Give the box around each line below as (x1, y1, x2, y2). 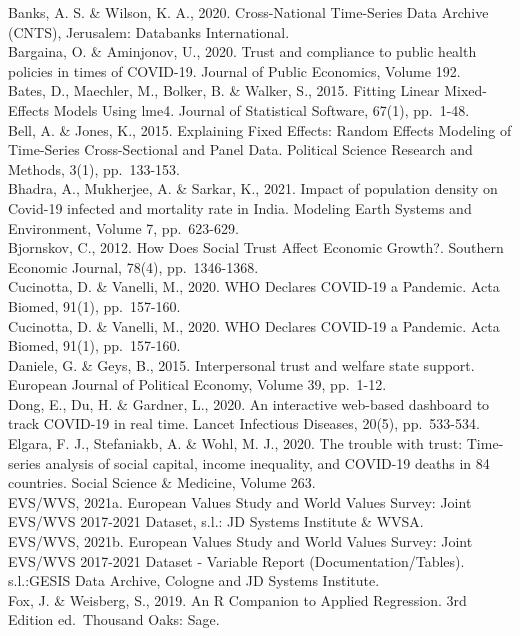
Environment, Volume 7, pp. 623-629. (8, 217, 239, 238)
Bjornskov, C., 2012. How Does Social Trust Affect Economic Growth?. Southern (8, 237, 504, 258)
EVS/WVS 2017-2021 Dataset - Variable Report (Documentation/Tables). (8, 550, 465, 571)
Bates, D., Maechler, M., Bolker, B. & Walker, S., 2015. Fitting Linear (8, 80, 440, 101)
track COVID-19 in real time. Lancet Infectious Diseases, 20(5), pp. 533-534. (8, 413, 480, 434)
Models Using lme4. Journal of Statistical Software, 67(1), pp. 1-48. (53, 99, 470, 120)
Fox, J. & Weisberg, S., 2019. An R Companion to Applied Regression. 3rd (8, 589, 467, 610)
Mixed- (444, 80, 487, 101)
